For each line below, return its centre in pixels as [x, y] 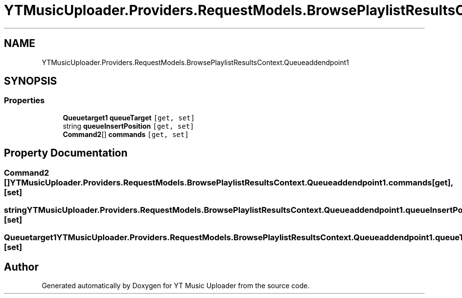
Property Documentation [66, 153]
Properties [24, 101]
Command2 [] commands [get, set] [126, 134]
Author [21, 267]
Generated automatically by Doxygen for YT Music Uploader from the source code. [176, 286]
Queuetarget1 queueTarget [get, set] [129, 117]
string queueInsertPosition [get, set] [128, 126]
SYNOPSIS [31, 81]
